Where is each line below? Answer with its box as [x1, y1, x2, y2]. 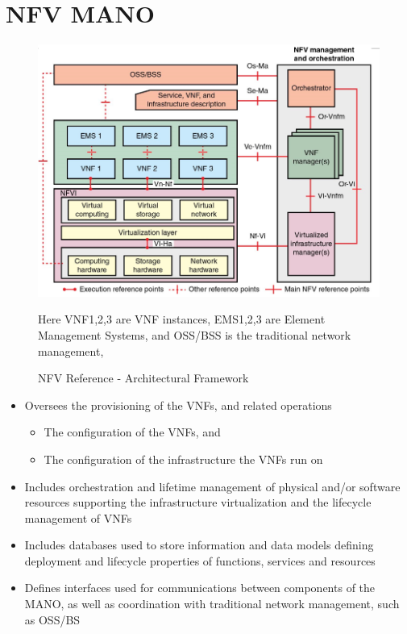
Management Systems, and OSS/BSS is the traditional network [38, 326, 351, 343]
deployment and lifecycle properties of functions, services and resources [24, 552, 376, 569]
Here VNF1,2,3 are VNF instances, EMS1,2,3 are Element [38, 311, 326, 327]
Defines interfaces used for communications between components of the [24, 579, 376, 596]
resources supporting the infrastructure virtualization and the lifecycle [24, 494, 372, 511]
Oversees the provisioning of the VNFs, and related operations [24, 396, 332, 413]
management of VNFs [24, 509, 132, 526]
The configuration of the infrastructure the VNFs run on [44, 450, 323, 467]
